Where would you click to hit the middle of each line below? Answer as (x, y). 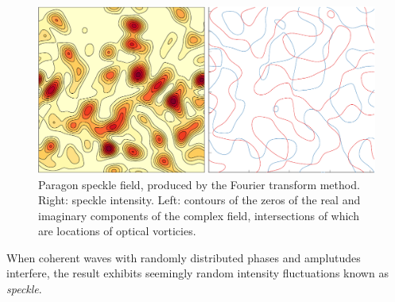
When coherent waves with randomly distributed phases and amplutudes (184, 257)
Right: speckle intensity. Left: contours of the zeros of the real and (199, 200)
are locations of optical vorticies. (117, 231)
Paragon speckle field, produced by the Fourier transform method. (199, 184)
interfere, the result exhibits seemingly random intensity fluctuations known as (197, 273)
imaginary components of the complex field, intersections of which (199, 215)
